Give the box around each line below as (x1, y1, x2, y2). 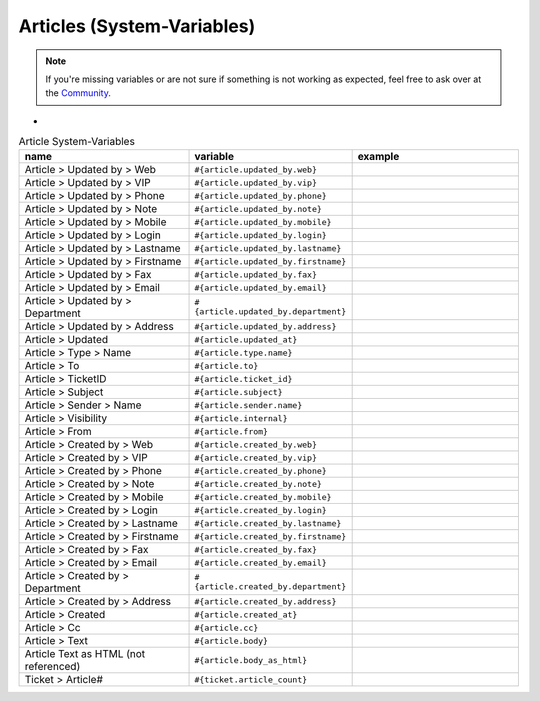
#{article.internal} (194, 413, 289, 424)
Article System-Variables (18, 135, 135, 149)
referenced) (24, 660, 81, 674)
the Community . (45, 87, 112, 99)
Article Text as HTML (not (24, 647, 146, 661)
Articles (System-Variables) (18, 15, 256, 37)
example (357, 150, 400, 164)
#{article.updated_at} (194, 334, 298, 345)
